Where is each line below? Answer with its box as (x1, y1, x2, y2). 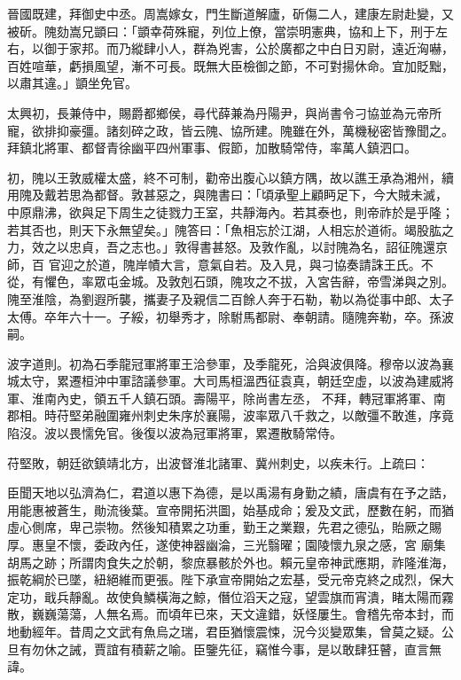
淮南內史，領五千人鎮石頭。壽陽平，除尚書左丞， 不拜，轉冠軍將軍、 (31, 388, 434, 407)
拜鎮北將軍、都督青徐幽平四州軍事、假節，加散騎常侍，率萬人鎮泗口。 (7, 138, 417, 157)
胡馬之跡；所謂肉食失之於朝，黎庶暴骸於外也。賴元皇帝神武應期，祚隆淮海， (7, 552, 454, 571)
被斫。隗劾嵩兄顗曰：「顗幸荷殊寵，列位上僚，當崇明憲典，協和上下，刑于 (7, 21, 435, 40)
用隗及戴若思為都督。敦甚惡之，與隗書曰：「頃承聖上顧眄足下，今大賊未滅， (7, 185, 448, 204)
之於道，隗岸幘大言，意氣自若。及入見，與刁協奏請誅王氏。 (73, 254, 421, 273)
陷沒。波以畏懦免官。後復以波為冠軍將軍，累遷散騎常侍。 (7, 424, 342, 442)
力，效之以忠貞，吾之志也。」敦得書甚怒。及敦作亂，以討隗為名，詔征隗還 (7, 238, 435, 256)
